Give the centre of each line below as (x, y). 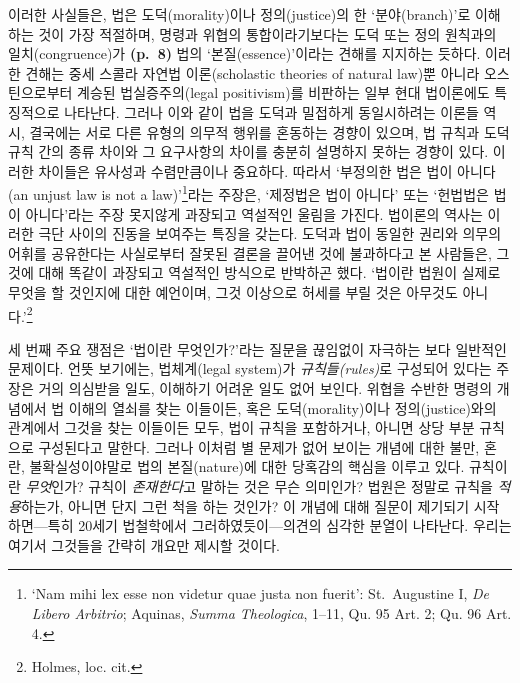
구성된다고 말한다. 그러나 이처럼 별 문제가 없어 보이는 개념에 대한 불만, (259, 446)
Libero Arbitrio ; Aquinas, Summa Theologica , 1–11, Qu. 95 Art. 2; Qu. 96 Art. (271, 612)
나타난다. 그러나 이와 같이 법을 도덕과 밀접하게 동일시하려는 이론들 (271, 111)
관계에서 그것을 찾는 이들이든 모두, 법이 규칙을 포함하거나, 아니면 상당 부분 (241, 427)
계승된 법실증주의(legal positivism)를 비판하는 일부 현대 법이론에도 (283, 92)
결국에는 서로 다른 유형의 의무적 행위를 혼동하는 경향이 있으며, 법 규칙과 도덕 (269, 131)
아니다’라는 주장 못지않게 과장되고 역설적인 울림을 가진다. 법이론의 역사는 (254, 213)
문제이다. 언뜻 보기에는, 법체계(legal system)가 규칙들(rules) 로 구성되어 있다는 (250, 368)
